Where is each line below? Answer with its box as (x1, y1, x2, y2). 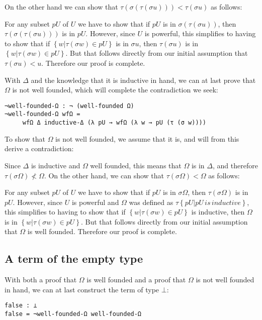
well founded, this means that (90, 160, 182, 170)
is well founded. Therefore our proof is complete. (27, 226, 177, 237)
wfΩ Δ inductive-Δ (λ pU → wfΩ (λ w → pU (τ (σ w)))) (22, 119, 206, 127)
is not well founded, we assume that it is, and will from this (55, 133, 239, 144)
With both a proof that (5, 274, 77, 285)
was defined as (129, 196, 173, 207)
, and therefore (212, 160, 258, 170)
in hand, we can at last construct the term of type (5, 284, 159, 294)
